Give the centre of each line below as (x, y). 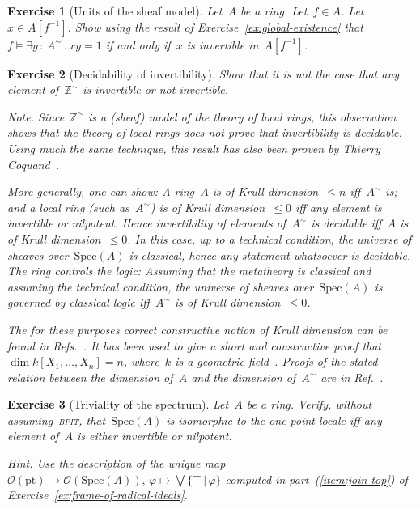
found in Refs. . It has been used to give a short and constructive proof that (194, 345)
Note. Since (36, 116)
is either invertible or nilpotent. (155, 436)
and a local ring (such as (68, 207)
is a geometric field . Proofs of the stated (276, 361)
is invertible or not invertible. (156, 89)
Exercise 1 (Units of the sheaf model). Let (115, 11)
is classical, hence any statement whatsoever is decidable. (270, 254)
